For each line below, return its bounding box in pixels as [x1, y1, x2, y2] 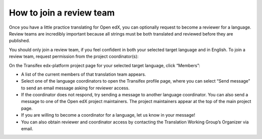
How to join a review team [9, 7, 115, 18]
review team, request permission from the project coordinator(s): [9, 53, 139, 59]
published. [9, 38, 30, 44]
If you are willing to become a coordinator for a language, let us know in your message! [21, 112, 196, 118]
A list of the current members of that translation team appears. [21, 71, 147, 77]
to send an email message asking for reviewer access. [21, 85, 130, 91]
